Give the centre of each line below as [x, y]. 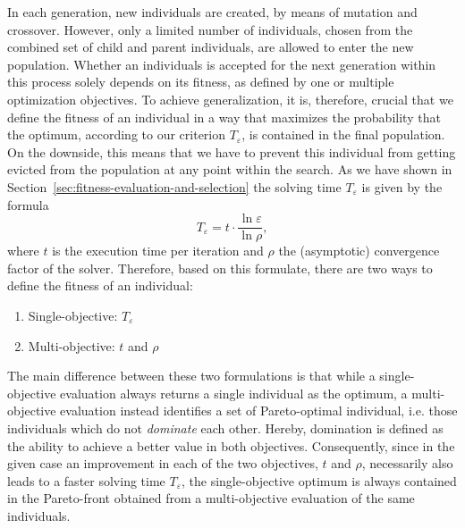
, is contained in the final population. [343, 134]
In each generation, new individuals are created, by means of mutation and [212, 12]
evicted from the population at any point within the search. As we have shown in [230, 169]
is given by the [402, 186]
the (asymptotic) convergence [359, 251]
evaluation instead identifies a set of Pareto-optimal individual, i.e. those [259, 411]
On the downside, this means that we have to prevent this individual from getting [232, 151]
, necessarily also [407, 463]
